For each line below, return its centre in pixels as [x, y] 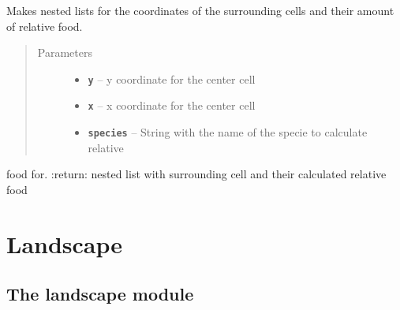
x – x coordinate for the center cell [172, 105]
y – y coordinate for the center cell [172, 78]
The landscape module [100, 294]
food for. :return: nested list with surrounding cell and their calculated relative [196, 174]
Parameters [65, 52]
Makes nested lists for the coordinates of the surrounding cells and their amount [200, 10]
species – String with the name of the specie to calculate [228, 132]
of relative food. [45, 26]
